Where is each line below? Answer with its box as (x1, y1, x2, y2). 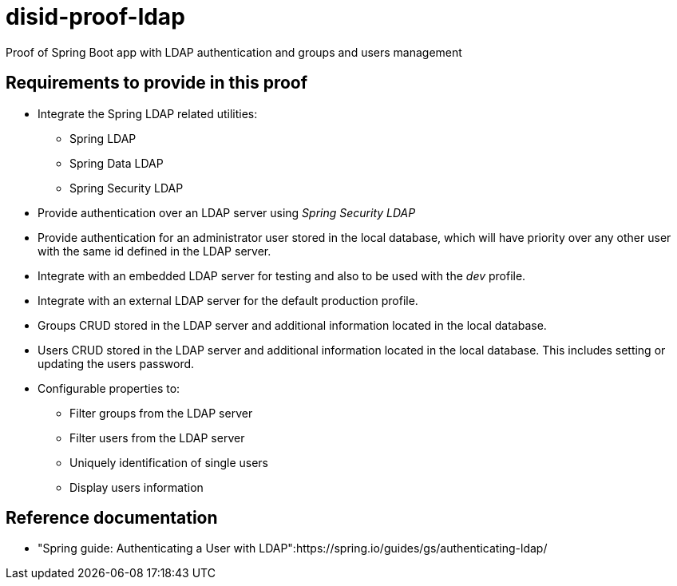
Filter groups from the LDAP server (69, 406, 253, 420)
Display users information (69, 480, 204, 494)
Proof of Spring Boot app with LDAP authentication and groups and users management (6, 45, 462, 59)
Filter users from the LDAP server (69, 430, 245, 445)
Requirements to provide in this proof (6, 73, 308, 93)
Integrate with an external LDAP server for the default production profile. (38, 293, 418, 307)
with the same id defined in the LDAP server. (38, 244, 271, 258)
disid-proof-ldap (6, 3, 185, 30)
